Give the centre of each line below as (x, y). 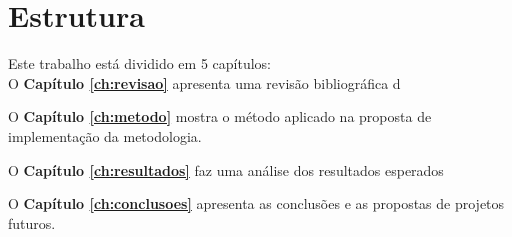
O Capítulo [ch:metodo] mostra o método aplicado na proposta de (220, 116)
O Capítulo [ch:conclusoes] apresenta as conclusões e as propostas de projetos (256, 203)
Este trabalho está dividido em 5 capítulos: (139, 63)
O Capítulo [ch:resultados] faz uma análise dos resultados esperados (226, 169)
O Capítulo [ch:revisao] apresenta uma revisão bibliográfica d (204, 82)
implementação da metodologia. (105, 135)
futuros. (32, 222)
